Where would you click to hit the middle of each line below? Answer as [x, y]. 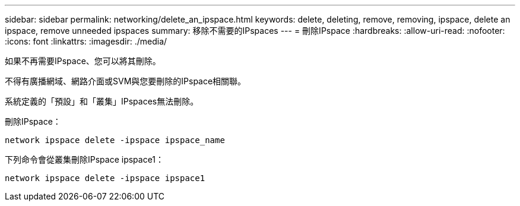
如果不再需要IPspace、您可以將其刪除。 [83, 61]
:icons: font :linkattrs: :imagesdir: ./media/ [86, 41]
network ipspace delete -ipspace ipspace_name [115, 140]
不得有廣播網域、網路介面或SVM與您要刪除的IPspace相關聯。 [126, 81]
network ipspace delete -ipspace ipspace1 [105, 178]
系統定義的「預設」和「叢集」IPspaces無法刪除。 [102, 101]
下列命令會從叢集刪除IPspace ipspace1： [85, 159]
